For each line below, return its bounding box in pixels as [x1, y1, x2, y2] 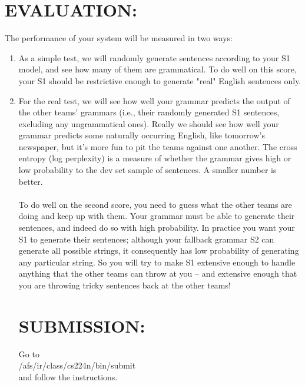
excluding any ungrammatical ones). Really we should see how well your [18, 117, 279, 130]
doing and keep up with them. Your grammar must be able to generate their [18, 210, 295, 222]
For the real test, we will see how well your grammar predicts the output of [18, 94, 290, 107]
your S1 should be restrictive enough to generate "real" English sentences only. [18, 74, 301, 87]
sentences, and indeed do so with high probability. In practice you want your [18, 221, 295, 234]
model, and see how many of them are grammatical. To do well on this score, [18, 63, 297, 75]
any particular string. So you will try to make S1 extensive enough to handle [18, 255, 296, 268]
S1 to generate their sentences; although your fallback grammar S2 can [18, 233, 274, 245]
